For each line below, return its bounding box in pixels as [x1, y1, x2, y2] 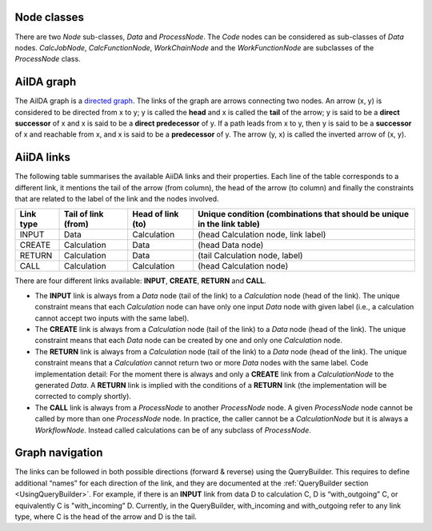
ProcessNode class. [14, 54, 81, 64]
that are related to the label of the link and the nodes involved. [14, 194, 219, 204]
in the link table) [197, 218, 260, 230]
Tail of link [63, 209, 104, 220]
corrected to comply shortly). [34, 392, 132, 401]
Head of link [132, 209, 179, 220]
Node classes [14, 10, 84, 24]
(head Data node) [197, 240, 264, 251]
